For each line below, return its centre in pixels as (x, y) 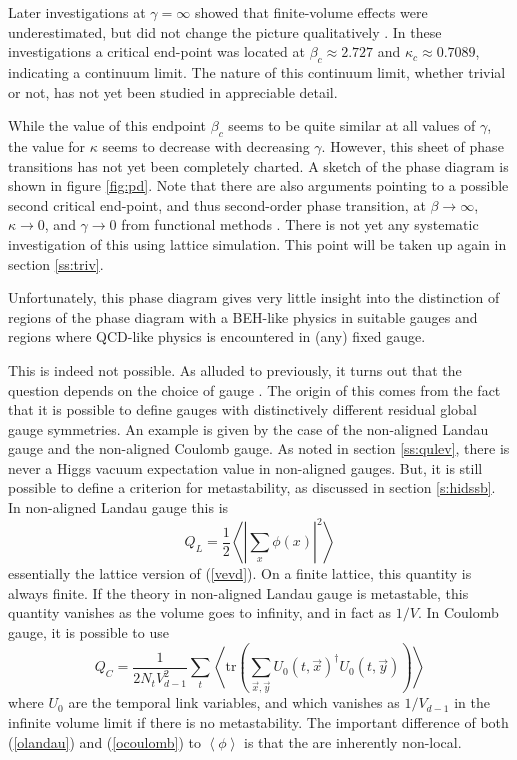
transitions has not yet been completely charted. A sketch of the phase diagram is (258, 165)
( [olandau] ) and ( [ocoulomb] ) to (104, 741)
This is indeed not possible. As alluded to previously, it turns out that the (235, 369)
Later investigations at (77, 12)
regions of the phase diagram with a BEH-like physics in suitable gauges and (243, 316)
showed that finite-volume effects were (311, 12)
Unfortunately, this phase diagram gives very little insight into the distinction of (254, 297)
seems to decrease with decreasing (206, 145)
